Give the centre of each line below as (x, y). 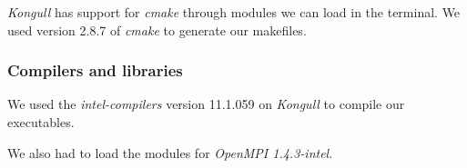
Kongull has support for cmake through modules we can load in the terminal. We (234, 12)
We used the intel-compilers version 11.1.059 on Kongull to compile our (206, 104)
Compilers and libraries (95, 70)
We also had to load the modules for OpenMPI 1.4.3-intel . (170, 152)
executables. (41, 122)
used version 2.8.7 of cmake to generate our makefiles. (157, 30)
